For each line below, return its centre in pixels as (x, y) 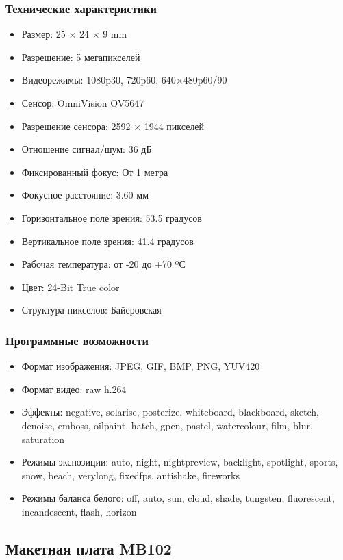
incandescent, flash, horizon (79, 511)
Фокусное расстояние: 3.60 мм (85, 195)
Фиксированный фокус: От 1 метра (95, 171)
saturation (43, 438)
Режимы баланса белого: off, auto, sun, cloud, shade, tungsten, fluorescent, (178, 498)
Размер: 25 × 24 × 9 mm (74, 34)
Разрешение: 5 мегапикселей (81, 56)
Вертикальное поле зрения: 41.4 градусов (107, 241)
